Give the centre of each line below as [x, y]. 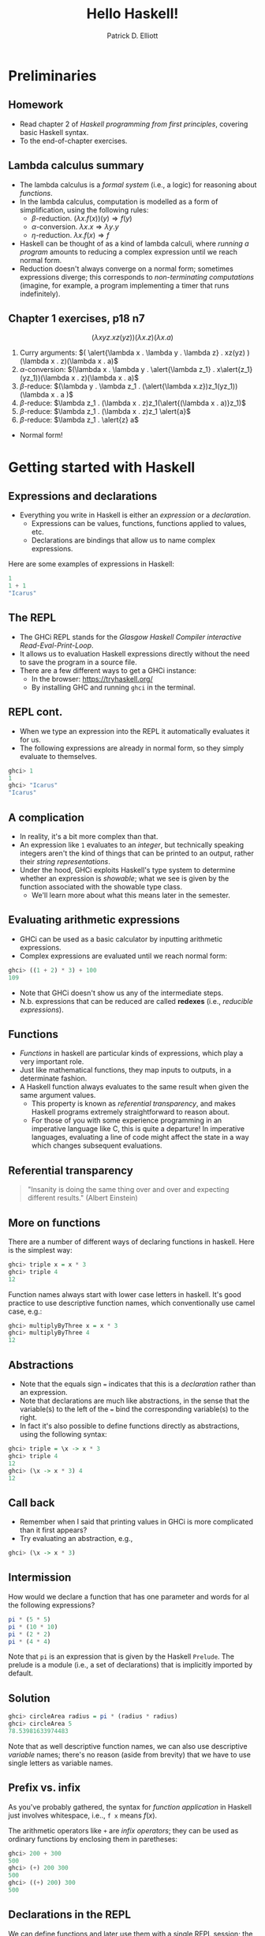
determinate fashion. [53, 1078]
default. [21, 1673]
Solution [29, 1698]
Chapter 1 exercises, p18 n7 [77, 318]
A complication [46, 817]
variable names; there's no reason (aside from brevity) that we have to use [129, 1754]
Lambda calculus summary [76, 165]
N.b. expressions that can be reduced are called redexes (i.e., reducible [136, 1001]
